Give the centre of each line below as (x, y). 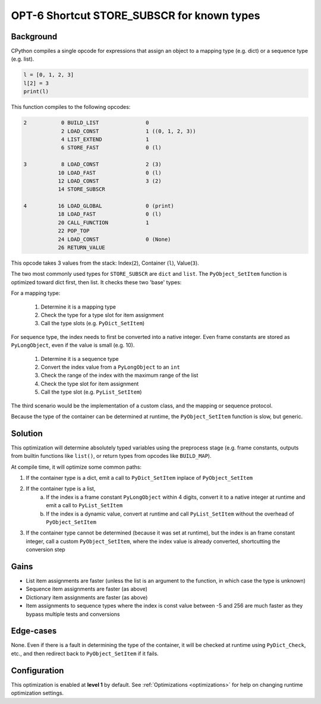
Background (34, 37)
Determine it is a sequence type (80, 359)
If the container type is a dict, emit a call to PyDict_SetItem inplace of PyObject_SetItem (139, 477)
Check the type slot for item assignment (90, 384)
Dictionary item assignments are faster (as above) (87, 597)
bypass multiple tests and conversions (73, 614)
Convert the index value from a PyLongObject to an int (111, 367)
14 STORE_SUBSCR (81, 189)
